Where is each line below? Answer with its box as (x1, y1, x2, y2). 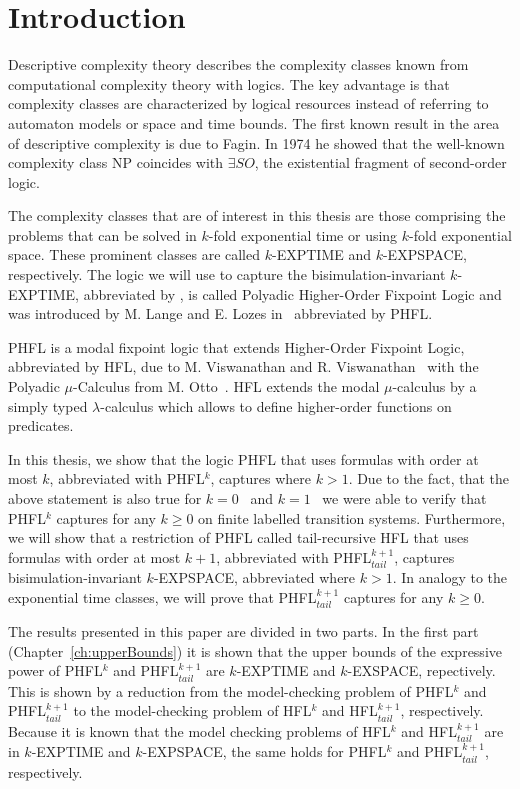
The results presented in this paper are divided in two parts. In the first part (8, 621, 479, 642)
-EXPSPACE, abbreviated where (153, 567, 356, 588)
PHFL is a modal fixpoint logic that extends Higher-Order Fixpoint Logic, (8, 336, 465, 357)
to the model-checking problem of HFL (73, 700, 312, 721)
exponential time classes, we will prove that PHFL (8, 586, 317, 607)
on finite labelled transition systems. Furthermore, (198, 507, 506, 528)
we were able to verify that (322, 488, 487, 508)
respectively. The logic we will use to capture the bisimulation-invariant (8, 264, 446, 285)
